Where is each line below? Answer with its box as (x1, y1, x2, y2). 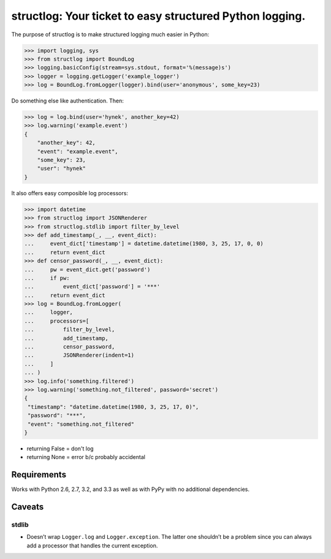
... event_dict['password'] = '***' (24, 283, 161, 290)
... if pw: (24, 274, 70, 282)
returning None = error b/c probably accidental (26, 453, 145, 461)
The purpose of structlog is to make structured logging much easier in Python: (11, 31, 210, 38)
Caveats (11, 502, 44, 512)
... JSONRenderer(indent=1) (24, 352, 135, 359)
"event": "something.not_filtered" (28, 420, 135, 428)
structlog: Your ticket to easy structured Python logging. (11, 9, 306, 23)
